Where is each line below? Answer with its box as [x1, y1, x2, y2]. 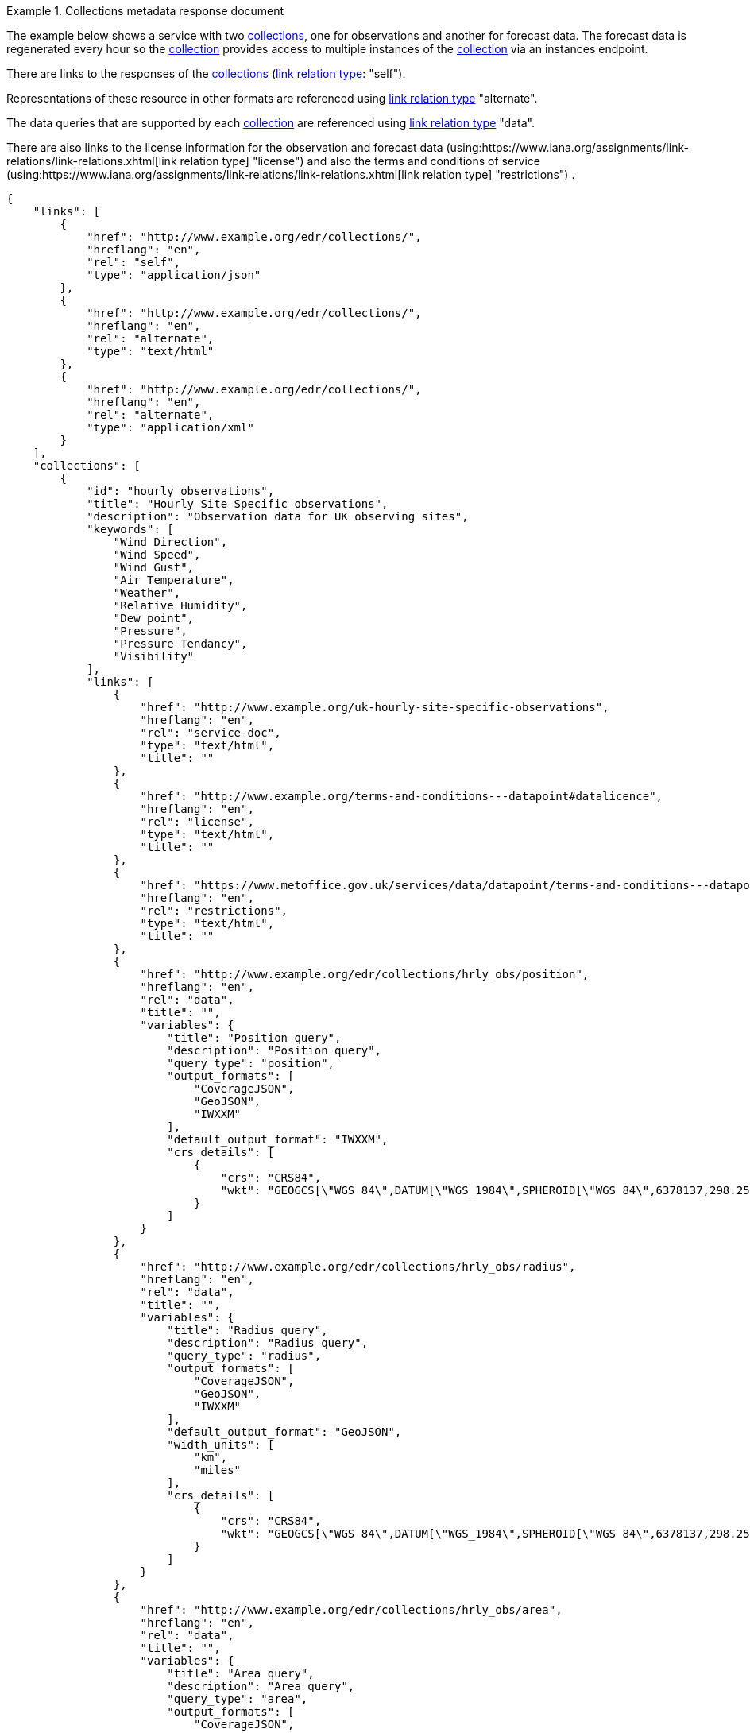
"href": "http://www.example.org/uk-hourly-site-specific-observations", [140, 701, 609, 714]
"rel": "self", [87, 256, 181, 269]
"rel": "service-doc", [140, 726, 281, 739]
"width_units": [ [167, 1438, 275, 1451]
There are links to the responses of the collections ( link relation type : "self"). [6, 67, 406, 80]
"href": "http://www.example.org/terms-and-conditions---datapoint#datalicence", [140, 790, 663, 803]
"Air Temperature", [113, 574, 234, 586]
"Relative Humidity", [113, 599, 248, 612]
